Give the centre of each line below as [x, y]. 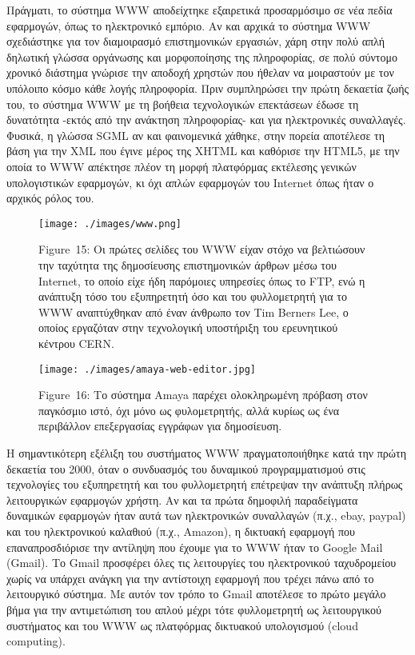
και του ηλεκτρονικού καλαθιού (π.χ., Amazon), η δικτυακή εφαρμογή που [181, 531]
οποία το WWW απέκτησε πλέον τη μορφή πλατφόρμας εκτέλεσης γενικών [182, 166]
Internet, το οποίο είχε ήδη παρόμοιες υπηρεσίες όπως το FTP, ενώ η [202, 280]
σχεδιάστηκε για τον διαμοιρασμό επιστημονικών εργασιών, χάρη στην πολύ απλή [196, 41]
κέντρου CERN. [76, 343]
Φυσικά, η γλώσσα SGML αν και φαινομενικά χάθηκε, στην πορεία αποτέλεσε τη [196, 135]
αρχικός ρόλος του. [50, 198]
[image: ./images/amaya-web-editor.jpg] [148, 369]
